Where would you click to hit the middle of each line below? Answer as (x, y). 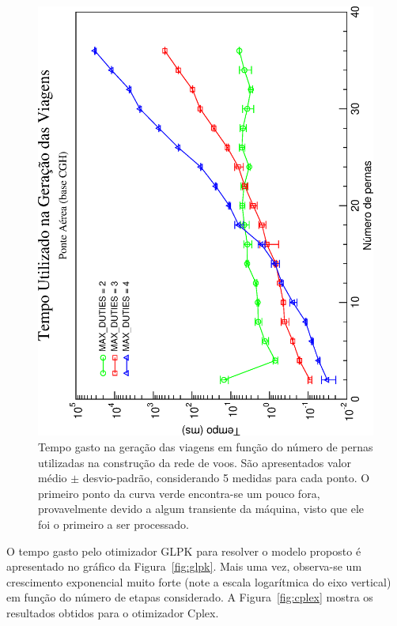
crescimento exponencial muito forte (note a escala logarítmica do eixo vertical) (199, 581)
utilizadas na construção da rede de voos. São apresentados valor (195, 462)
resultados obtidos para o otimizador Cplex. (113, 612)
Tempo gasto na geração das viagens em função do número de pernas (206, 446)
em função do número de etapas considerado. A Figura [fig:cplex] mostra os (190, 597)
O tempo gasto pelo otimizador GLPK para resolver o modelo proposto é (184, 551)
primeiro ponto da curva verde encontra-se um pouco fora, (179, 493)
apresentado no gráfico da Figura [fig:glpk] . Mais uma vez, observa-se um (184, 566)
